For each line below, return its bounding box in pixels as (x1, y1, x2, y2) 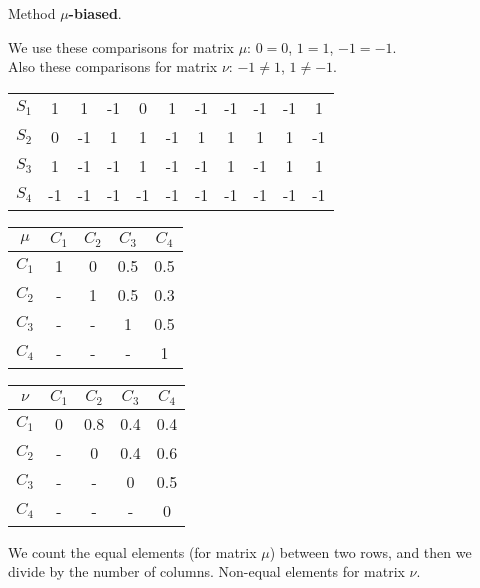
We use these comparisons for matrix (8, 36, 234, 57)
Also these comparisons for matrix (8, 56, 218, 77)
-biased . (68, 3, 122, 23)
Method (8, 3, 56, 23)
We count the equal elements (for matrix (8, 541, 257, 562)
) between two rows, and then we (269, 541, 472, 562)
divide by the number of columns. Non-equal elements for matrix (8, 561, 405, 582)
